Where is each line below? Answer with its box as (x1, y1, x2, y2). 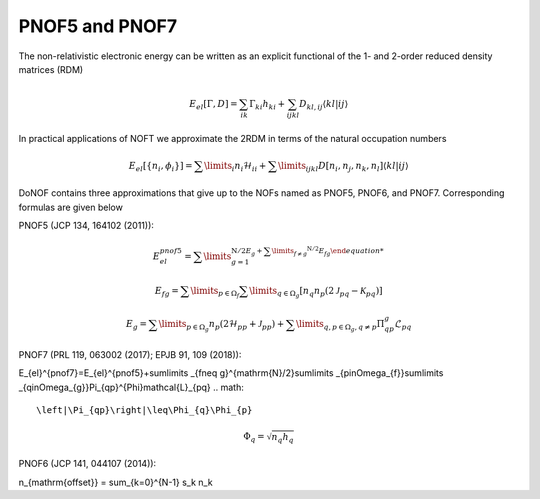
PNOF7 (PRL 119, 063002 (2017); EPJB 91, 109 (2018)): (18, 348, 242, 360)
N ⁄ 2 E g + (230, 246, 263, 257)
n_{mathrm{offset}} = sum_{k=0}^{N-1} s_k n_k (18, 476, 214, 488)
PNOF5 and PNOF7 (18, 15, 178, 37)
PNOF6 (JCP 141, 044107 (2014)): (18, 458, 157, 470)
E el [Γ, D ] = (189, 98, 238, 112)
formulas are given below (18, 201, 124, 213)
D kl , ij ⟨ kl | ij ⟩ (298, 98, 349, 112)
